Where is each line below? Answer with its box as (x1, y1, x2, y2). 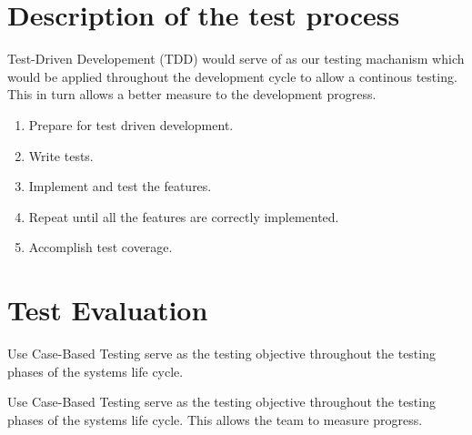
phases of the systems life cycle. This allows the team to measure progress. (7, 410, 423, 429)
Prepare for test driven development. (28, 115, 234, 134)
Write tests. (28, 146, 94, 165)
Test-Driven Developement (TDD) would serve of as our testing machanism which (7, 49, 465, 68)
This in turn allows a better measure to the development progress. (7, 85, 377, 104)
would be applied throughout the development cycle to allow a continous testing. (7, 66, 457, 86)
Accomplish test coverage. (28, 238, 173, 257)
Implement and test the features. (28, 177, 212, 196)
